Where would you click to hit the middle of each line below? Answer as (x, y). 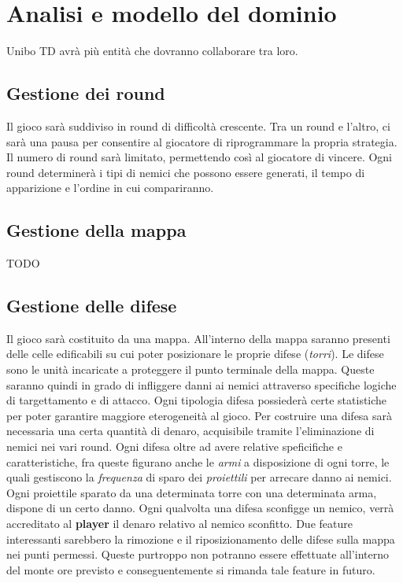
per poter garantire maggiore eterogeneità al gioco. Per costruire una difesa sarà (200, 415)
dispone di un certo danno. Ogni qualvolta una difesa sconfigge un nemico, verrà (200, 508)
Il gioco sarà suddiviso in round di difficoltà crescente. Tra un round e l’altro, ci (198, 125)
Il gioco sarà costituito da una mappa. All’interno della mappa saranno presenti (198, 338)
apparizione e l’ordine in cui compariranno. (110, 188)
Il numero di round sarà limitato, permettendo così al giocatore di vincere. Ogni (200, 157)
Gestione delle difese (92, 306)
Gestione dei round (86, 93)
